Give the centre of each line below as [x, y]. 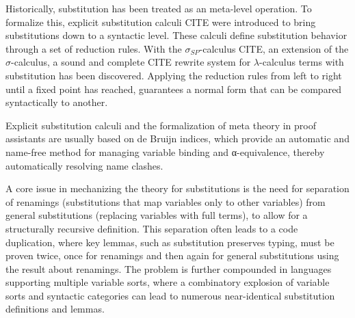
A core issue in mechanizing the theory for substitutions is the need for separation [177, 188]
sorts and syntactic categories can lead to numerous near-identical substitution [170, 295]
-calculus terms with [302, 62]
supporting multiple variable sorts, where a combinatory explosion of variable [168, 282]
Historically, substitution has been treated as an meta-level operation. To [159, 8]
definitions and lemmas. [55, 309]
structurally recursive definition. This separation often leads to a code [152, 228]
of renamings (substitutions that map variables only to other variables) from [166, 201]
